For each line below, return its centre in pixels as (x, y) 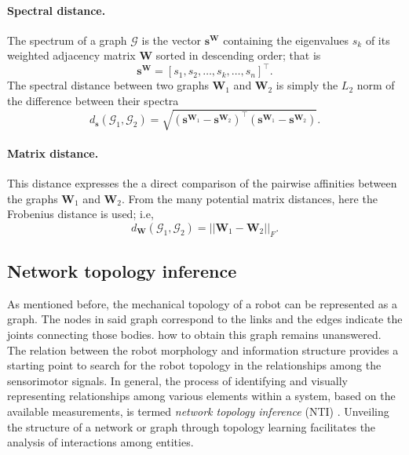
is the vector (172, 40)
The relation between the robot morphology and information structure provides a (203, 349)
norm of (376, 85)
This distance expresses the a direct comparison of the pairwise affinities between (202, 183)
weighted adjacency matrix (71, 55)
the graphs (33, 198)
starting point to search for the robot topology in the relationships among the (194, 365)
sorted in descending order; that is (238, 55)
